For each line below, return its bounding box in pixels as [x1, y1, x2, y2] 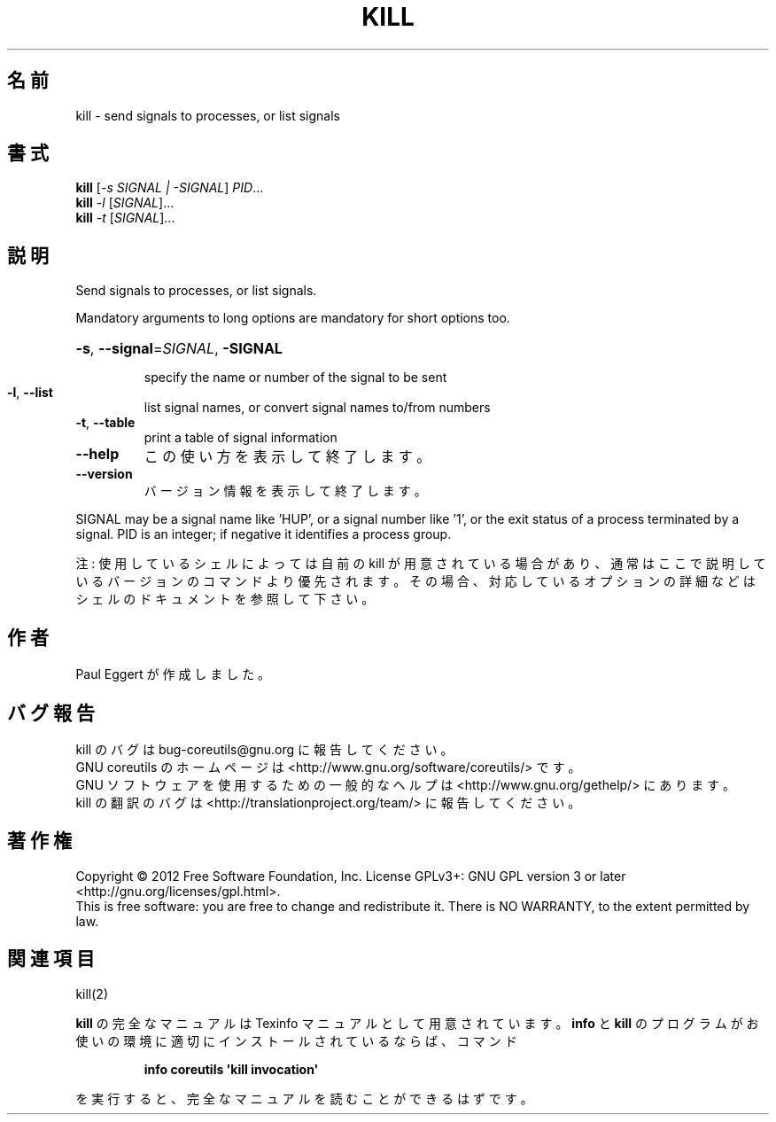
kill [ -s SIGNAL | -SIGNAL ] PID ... [75, 180, 264, 196]
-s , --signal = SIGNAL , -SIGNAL [75, 339, 283, 358]
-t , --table [75, 415, 136, 431]
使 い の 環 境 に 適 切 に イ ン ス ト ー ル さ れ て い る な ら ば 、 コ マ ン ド [75, 1032, 517, 1048]
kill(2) [75, 986, 108, 1001]
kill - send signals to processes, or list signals [75, 107, 340, 123]
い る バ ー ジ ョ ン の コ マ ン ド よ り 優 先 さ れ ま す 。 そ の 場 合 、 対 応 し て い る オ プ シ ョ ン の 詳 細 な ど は [75, 573, 756, 589]
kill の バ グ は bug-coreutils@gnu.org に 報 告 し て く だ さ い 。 [75, 741, 454, 757]
